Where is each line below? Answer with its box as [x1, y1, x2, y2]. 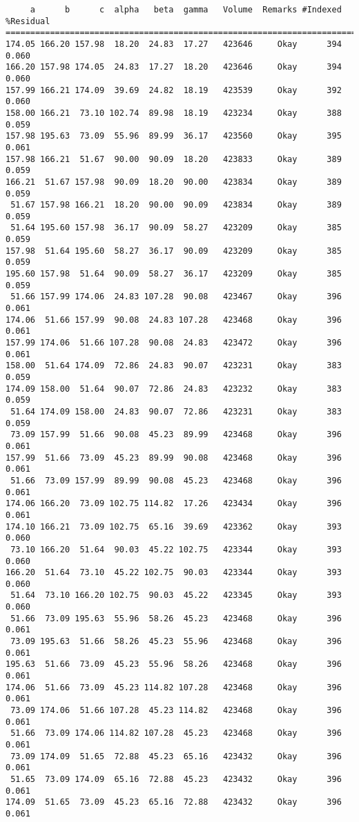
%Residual [6, 16, 50, 26]
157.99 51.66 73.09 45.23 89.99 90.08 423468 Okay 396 [6, 452, 342, 463]
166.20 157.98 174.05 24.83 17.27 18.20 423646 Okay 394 [6, 62, 342, 72]
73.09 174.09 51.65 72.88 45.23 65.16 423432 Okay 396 [10, 751, 342, 761]
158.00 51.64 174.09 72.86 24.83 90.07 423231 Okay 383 [6, 361, 342, 371]
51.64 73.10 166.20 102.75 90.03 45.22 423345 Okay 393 [10, 590, 342, 601]
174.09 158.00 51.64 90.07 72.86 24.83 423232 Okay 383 [6, 383, 342, 394]
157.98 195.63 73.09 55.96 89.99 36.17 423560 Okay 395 [6, 131, 342, 141]
